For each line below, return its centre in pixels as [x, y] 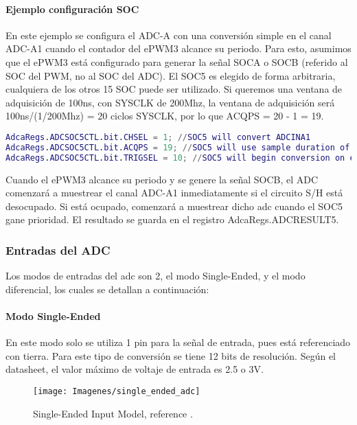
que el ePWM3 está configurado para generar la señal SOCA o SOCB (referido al [177, 61]
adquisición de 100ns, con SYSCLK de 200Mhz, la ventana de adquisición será [170, 102]
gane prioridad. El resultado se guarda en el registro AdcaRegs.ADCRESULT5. [172, 219]
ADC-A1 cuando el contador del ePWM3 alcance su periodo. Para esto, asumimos [178, 48]
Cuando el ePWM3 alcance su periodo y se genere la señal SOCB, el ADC [162, 179]
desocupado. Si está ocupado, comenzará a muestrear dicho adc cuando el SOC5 [174, 206]
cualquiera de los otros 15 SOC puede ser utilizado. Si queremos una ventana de [174, 89]
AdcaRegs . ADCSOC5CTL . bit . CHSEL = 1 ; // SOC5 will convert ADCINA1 [158, 137]
